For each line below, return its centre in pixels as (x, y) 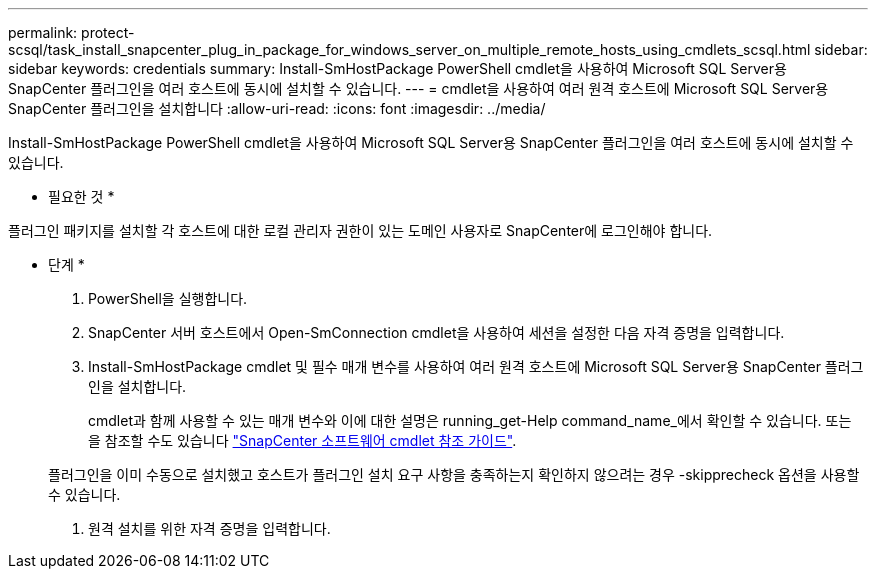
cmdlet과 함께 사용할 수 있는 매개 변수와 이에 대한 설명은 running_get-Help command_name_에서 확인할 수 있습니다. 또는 (470, 420)
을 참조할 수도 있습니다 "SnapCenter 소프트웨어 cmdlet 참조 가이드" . (302, 440)
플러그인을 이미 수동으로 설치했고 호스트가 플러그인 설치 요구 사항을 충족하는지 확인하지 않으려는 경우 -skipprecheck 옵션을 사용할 (454, 474)
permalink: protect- (71, 32)
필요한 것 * (81, 196)
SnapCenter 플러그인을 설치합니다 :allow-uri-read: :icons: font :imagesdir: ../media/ (277, 108)
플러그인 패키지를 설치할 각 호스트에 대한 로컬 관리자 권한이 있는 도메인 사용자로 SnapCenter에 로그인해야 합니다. (360, 230)
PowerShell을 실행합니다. (168, 298)
